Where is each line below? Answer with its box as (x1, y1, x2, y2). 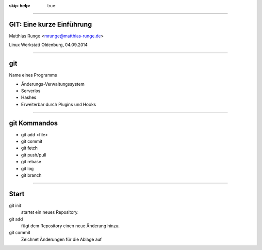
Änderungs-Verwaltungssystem (21, 81, 85, 87)
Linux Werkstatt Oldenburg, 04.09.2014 (9, 42, 88, 48)
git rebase (21, 159, 41, 165)
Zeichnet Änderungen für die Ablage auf (21, 236, 102, 242)
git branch (21, 172, 42, 178)
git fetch (21, 145, 38, 151)
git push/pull (21, 152, 46, 157)
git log (21, 165, 34, 172)
